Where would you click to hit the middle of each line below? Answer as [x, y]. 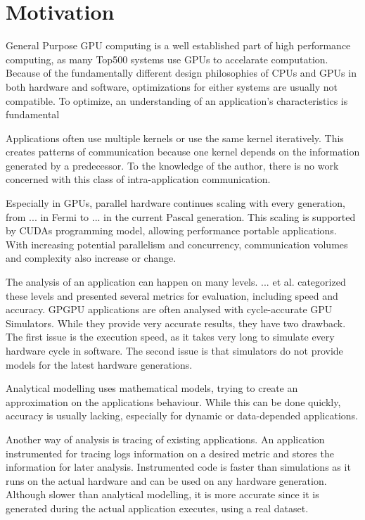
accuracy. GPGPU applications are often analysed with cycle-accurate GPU [169, 309]
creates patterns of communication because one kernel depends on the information [183, 152]
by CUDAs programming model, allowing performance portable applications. [171, 230]
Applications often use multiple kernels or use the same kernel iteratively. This [175, 138]
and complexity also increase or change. [91, 258]
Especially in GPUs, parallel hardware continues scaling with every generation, [175, 203]
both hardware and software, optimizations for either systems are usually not [172, 86]
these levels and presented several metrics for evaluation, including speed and [172, 295]
